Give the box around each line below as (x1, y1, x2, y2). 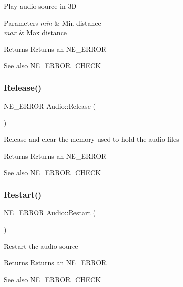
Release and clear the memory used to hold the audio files (4, 134, 179, 144)
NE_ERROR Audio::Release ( (4, 101, 96, 111)
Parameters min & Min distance (4, 17, 101, 28)
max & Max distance (4, 27, 67, 38)
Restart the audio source (4, 241, 78, 251)
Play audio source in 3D (4, 1, 77, 11)
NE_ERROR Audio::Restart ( (4, 207, 96, 218)
